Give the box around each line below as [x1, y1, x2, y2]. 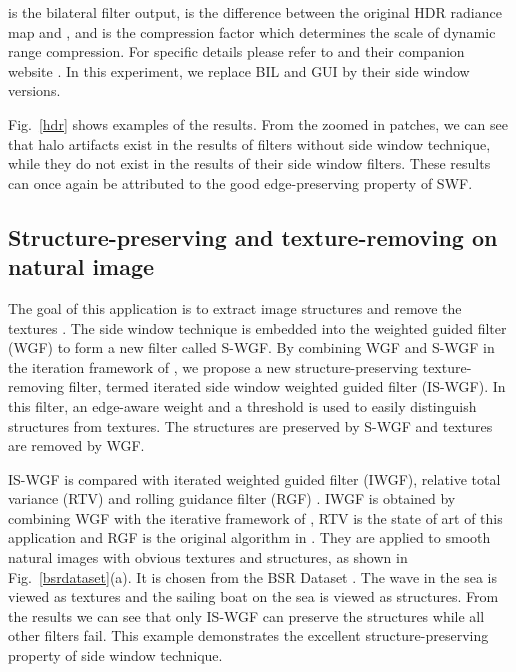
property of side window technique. [8, 645, 223, 666]
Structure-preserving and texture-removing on [8, 221, 498, 252]
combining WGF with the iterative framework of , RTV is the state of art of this [8, 507, 503, 528]
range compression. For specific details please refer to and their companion [8, 41, 465, 62]
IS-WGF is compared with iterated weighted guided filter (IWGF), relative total [8, 468, 501, 489]
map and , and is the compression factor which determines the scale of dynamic [8, 21, 496, 42]
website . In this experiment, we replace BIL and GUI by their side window [8, 60, 470, 81]
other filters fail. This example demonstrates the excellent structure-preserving [8, 625, 489, 646]
